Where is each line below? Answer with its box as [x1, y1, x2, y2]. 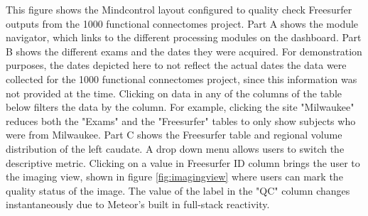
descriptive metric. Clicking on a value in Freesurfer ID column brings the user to [6, 155, 360, 170]
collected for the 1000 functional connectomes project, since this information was [6, 71, 357, 86]
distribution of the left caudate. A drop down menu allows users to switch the [6, 141, 345, 156]
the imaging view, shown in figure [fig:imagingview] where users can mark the [6, 169, 343, 184]
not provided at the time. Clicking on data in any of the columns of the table [6, 85, 342, 100]
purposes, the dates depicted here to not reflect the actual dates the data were [6, 58, 347, 72]
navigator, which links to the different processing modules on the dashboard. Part [6, 30, 362, 45]
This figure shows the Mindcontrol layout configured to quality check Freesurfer [6, 2, 352, 16]
